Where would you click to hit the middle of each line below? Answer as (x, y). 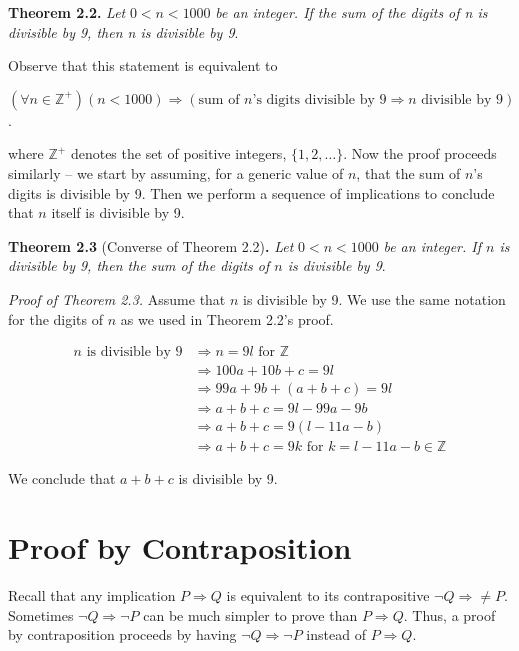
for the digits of (56, 318)
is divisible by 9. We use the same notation (374, 298)
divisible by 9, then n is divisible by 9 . (123, 31)
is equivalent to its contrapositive (328, 595)
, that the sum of (408, 172)
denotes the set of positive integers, (178, 153)
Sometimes (41, 614)
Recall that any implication (92, 595)
